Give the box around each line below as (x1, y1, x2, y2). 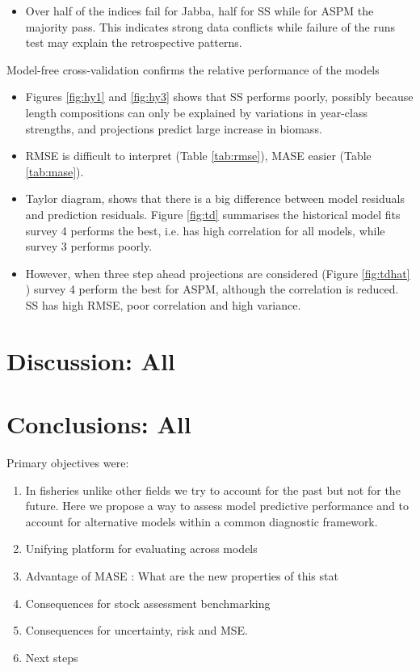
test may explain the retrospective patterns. (25, 34, 242, 51)
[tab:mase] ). (25, 162, 84, 179)
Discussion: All (6, 344, 175, 377)
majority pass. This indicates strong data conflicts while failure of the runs (25, 18, 396, 35)
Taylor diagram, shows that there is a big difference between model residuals (25, 190, 405, 207)
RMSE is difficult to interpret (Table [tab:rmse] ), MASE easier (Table (25, 147, 372, 164)
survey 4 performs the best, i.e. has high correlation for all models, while (25, 222, 385, 238)
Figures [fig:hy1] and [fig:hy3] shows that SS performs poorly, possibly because (25, 88, 414, 105)
